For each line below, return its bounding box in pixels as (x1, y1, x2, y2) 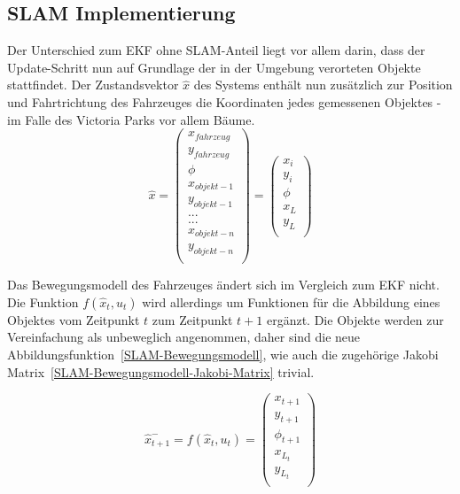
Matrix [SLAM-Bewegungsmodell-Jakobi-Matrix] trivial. (7, 362, 315, 381)
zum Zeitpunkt (152, 310, 233, 328)
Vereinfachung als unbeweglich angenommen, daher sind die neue (7, 328, 361, 346)
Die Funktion (7, 292, 79, 311)
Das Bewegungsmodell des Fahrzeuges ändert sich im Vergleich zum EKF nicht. (7, 275, 440, 294)
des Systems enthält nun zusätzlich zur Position (193, 75, 453, 94)
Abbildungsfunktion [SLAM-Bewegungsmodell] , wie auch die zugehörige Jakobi (7, 345, 439, 364)
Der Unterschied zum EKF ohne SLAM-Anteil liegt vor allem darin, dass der (7, 41, 425, 59)
